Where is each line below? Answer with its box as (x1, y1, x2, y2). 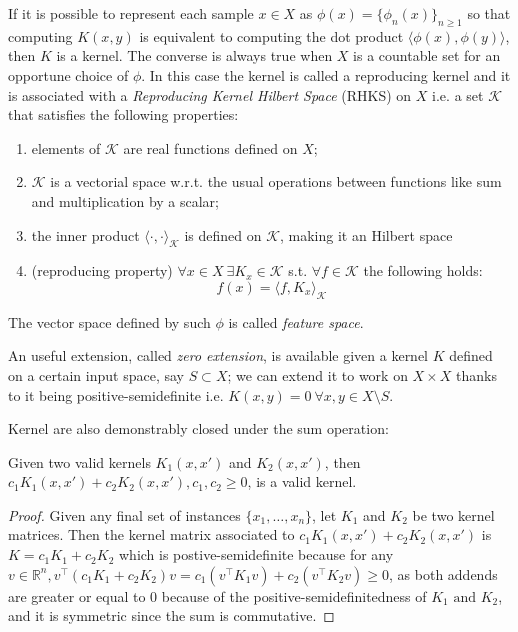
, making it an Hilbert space (280, 224, 453, 245)
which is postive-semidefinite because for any (118, 544, 394, 565)
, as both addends (389, 563, 498, 584)
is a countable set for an (353, 45, 501, 66)
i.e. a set (432, 84, 484, 105)
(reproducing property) (31, 260, 173, 281)
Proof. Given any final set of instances (8, 504, 241, 525)
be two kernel (412, 504, 495, 525)
